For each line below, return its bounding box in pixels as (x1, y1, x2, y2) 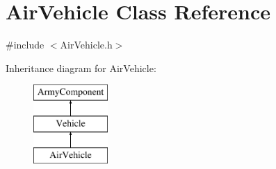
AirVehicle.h (60, 37, 113, 52)
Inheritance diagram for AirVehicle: (6, 60, 156, 75)
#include (6, 37, 44, 52)
